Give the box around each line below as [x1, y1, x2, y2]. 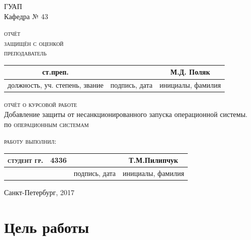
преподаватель [4, 47, 47, 58]
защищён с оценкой [4, 37, 64, 48]
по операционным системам [4, 118, 89, 129]
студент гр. [8, 155, 44, 165]
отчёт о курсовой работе [4, 99, 77, 109]
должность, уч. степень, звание [8, 80, 104, 90]
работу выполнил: [4, 136, 57, 146]
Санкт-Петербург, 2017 [4, 187, 74, 198]
